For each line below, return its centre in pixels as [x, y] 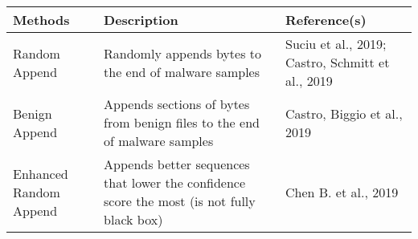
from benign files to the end [182, 122]
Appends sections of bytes [177, 104]
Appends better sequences [177, 164]
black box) [133, 219]
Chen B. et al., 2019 [342, 192]
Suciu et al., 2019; [336, 44]
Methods [41, 20]
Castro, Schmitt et [337, 62]
